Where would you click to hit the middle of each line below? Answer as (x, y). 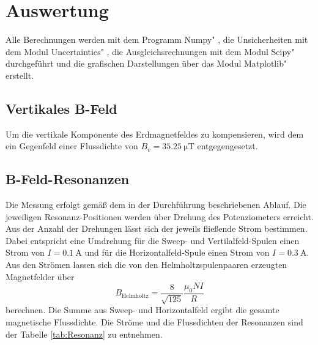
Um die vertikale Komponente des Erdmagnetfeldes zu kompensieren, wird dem (155, 134)
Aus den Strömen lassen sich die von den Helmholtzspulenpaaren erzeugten (146, 265)
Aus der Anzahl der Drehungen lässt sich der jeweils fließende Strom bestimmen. (157, 228)
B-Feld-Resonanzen (68, 179)
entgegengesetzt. (227, 146)
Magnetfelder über (40, 276)
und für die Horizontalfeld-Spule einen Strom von (177, 252)
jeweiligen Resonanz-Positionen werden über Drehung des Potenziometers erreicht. (160, 216)
